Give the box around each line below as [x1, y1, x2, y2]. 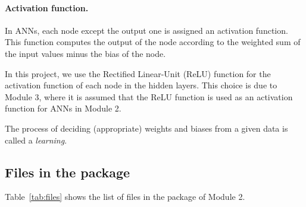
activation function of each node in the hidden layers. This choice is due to [5, 79, 277, 91]
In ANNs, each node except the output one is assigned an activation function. [5, 24, 288, 36]
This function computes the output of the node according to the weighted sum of [5, 36, 301, 48]
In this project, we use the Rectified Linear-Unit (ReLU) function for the [5, 67, 271, 79]
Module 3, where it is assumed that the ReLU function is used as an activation [5, 90, 293, 103]
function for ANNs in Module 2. [5, 102, 121, 114]
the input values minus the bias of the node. [5, 47, 166, 59]
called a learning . [5, 133, 67, 146]
